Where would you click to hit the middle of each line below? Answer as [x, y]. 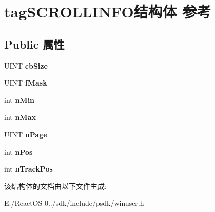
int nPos [18, 151]
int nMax [20, 117]
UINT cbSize [26, 65]
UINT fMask [26, 83]
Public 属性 [34, 44]
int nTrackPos [28, 169]
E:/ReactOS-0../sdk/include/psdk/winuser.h [74, 203]
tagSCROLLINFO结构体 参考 [108, 12]
